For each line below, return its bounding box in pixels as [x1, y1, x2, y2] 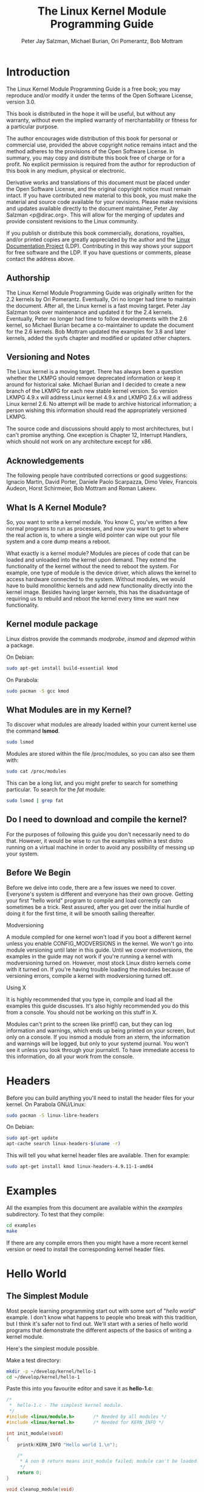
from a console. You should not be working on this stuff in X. [6, 1008, 158, 1016]
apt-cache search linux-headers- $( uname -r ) [6, 1141, 121, 1147]
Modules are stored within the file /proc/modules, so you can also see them [6, 750, 195, 758]
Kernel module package [6, 619, 98, 629]
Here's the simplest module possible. [6, 1345, 99, 1352]
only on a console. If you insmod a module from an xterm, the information [6, 1033, 190, 1041]
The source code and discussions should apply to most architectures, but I [6, 425, 193, 433]
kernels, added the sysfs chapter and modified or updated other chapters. [6, 334, 192, 341]
